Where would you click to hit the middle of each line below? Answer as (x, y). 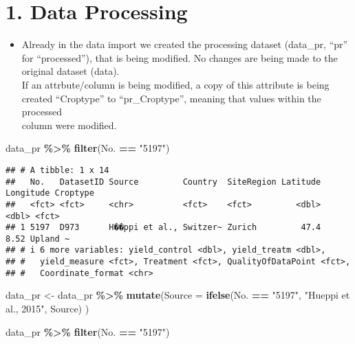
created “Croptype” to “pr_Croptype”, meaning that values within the (171, 98)
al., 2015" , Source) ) (47, 309)
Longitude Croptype (50, 193)
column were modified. (69, 125)
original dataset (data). (71, 71)
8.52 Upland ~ (38, 239)
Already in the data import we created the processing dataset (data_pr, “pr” (185, 44)
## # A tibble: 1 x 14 (57, 170)
